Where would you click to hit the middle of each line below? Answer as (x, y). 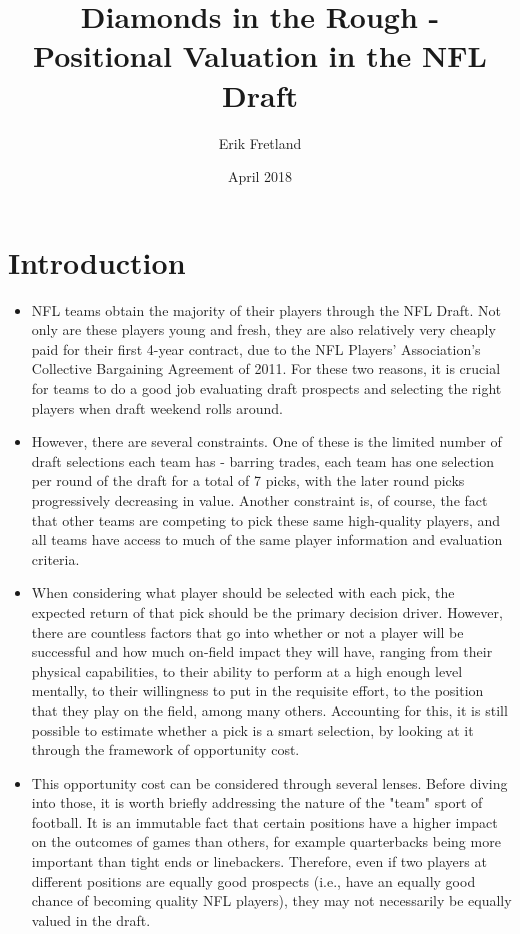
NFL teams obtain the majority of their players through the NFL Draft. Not (266, 309)
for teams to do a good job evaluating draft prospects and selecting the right (266, 388)
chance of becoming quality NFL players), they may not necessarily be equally (271, 900)
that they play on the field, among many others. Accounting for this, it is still (269, 709)
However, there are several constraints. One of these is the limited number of (266, 441)
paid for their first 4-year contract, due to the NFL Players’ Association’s (256, 348)
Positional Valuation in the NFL (260, 55)
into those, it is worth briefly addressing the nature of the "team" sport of (257, 802)
